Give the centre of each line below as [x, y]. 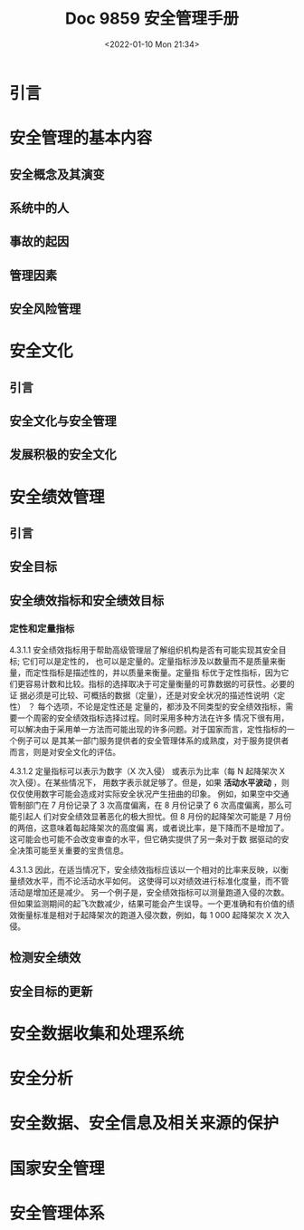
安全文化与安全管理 [63, 421]
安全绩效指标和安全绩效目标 [87, 600]
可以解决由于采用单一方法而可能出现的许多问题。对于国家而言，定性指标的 [148, 730]
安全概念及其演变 [57, 174]
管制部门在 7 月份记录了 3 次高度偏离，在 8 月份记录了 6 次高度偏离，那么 [147, 805]
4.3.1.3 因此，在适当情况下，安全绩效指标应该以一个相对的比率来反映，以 [145, 870]
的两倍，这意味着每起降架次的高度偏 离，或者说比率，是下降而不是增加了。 [149, 828]
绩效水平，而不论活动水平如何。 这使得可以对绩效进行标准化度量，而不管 [153, 881]
